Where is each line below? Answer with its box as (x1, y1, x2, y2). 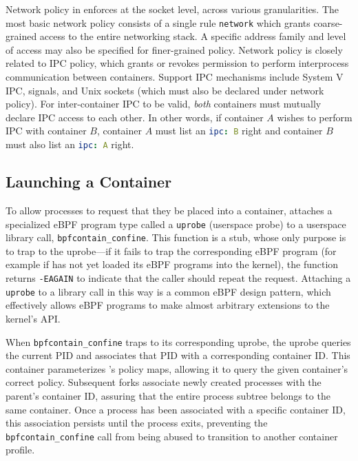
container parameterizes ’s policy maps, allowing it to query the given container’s (6, 361, 348, 376)
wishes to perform (277, 110, 352, 124)
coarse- (313, 15, 343, 30)
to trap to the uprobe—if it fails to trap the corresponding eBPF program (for (6, 243, 337, 258)
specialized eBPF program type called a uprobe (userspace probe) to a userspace (6, 216, 346, 231)
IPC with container (6, 123, 87, 138)
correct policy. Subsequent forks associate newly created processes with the (6, 375, 322, 389)
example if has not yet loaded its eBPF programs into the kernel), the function (6, 257, 339, 272)
